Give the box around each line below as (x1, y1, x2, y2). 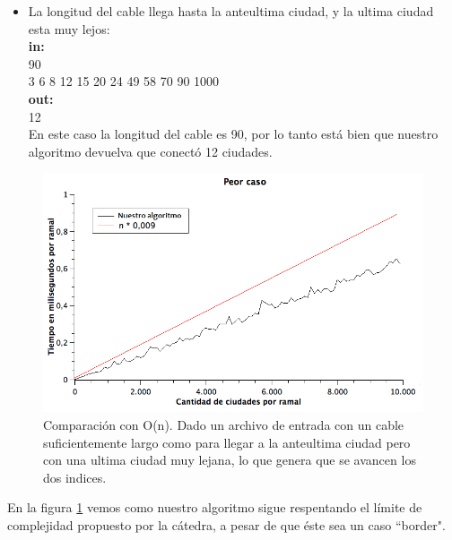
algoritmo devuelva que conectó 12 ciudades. (28, 141, 273, 160)
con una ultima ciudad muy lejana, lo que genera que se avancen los (43, 450, 416, 469)
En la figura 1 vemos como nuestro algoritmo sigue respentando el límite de (7, 498, 422, 517)
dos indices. (43, 467, 107, 486)
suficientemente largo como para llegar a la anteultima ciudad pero (43, 433, 411, 451)
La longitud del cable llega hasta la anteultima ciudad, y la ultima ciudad (28, 2, 434, 20)
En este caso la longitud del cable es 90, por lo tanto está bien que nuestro (28, 124, 439, 143)
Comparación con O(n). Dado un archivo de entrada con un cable (43, 415, 404, 433)
